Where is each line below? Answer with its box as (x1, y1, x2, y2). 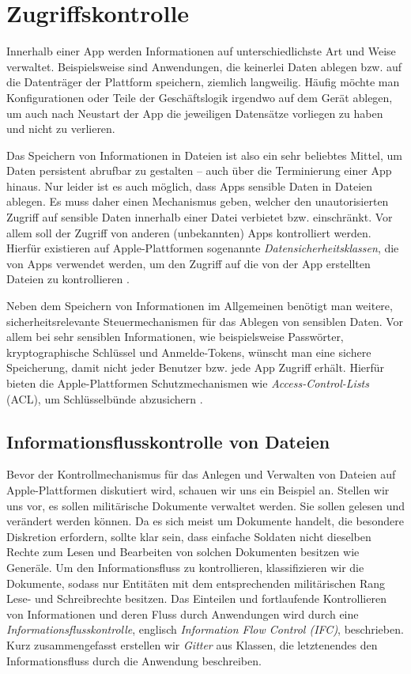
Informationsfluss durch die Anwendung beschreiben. (6, 652, 262, 668)
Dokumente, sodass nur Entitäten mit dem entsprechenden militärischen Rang (6, 574, 386, 591)
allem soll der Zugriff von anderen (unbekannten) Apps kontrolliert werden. (6, 224, 371, 240)
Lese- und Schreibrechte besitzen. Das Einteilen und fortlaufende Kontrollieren (6, 590, 386, 607)
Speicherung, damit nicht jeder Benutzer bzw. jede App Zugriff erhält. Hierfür (6, 359, 385, 376)
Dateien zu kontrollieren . (6, 271, 130, 287)
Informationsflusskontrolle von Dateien (6, 429, 330, 453)
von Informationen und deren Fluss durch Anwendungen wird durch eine (6, 605, 359, 622)
